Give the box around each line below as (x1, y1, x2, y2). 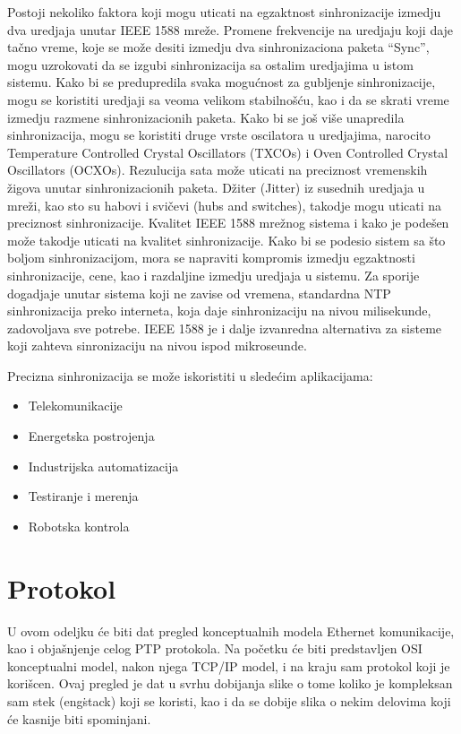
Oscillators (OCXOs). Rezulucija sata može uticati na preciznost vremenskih (7, 160, 428, 179)
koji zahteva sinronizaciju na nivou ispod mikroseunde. (7, 336, 307, 355)
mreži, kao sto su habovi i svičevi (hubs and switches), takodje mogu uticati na (7, 195, 442, 214)
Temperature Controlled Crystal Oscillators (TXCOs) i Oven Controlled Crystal (7, 142, 448, 161)
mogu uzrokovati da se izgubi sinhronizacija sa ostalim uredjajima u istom (7, 55, 414, 73)
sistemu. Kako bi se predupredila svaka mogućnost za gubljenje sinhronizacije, (7, 73, 436, 91)
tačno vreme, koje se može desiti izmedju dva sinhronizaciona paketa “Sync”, (7, 38, 430, 56)
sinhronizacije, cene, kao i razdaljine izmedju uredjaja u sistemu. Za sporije (7, 265, 420, 284)
